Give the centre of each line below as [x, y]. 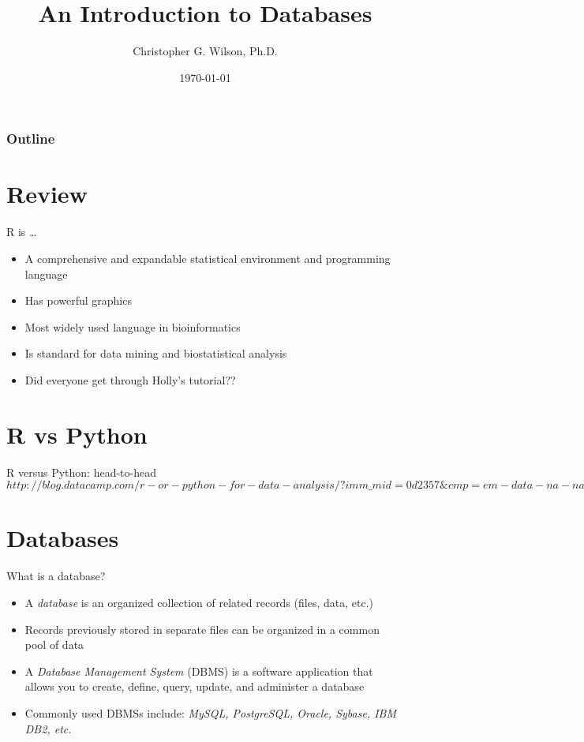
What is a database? [56, 576]
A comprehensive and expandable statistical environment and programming [208, 258]
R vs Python [77, 434]
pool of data [54, 645]
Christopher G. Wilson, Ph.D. [205, 51]
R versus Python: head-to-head [81, 472]
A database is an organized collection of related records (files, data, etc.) [199, 602]
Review [47, 194]
